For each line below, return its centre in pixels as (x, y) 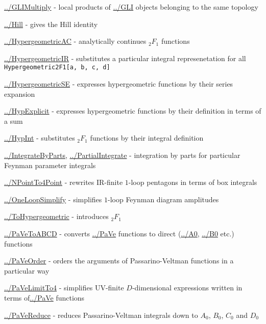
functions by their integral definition (147, 138)
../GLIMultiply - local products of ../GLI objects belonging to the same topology (131, 7)
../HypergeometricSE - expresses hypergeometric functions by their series (119, 84)
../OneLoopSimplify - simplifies (53, 199)
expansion (20, 93)
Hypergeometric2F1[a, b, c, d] (57, 67)
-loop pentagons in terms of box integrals (193, 182)
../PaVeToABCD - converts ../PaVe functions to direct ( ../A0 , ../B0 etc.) (119, 233)
